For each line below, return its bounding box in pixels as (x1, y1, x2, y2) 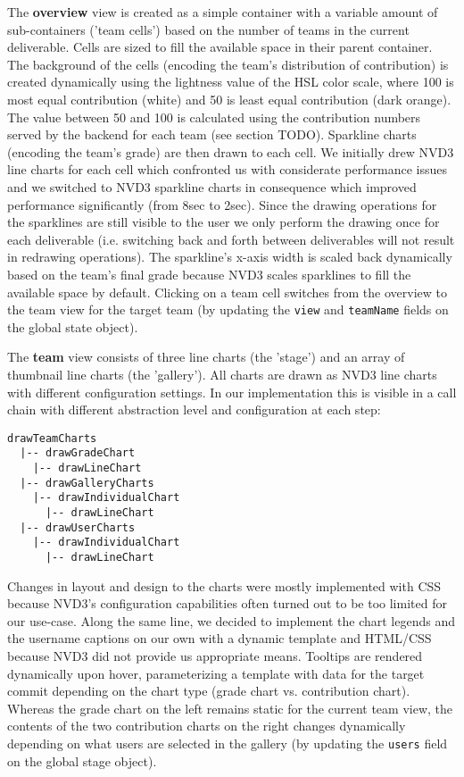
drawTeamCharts (7, 431, 97, 445)
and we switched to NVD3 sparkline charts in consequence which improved (7, 177, 417, 196)
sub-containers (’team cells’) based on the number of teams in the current (7, 20, 410, 38)
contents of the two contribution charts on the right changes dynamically (7, 716, 406, 735)
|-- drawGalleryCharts (20, 476, 154, 489)
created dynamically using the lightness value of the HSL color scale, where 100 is (7, 72, 454, 91)
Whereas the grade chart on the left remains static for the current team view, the (7, 698, 453, 717)
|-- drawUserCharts (20, 521, 136, 534)
